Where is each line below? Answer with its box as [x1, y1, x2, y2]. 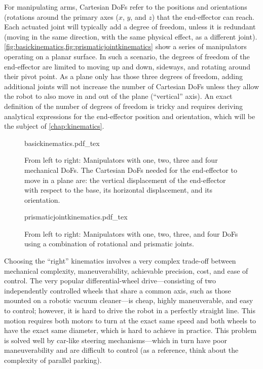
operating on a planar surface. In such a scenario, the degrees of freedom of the [4, 51, 250, 61]
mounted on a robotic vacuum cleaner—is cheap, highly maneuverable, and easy [4, 295, 253, 306]
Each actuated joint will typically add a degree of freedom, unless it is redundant [4, 21, 256, 32]
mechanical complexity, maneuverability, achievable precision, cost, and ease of [4, 265, 248, 276]
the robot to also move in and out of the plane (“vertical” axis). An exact [4, 91, 233, 101]
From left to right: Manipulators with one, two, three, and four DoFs [24, 228, 238, 239]
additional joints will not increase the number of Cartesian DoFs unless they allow [4, 81, 259, 91]
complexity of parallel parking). [4, 355, 102, 365]
